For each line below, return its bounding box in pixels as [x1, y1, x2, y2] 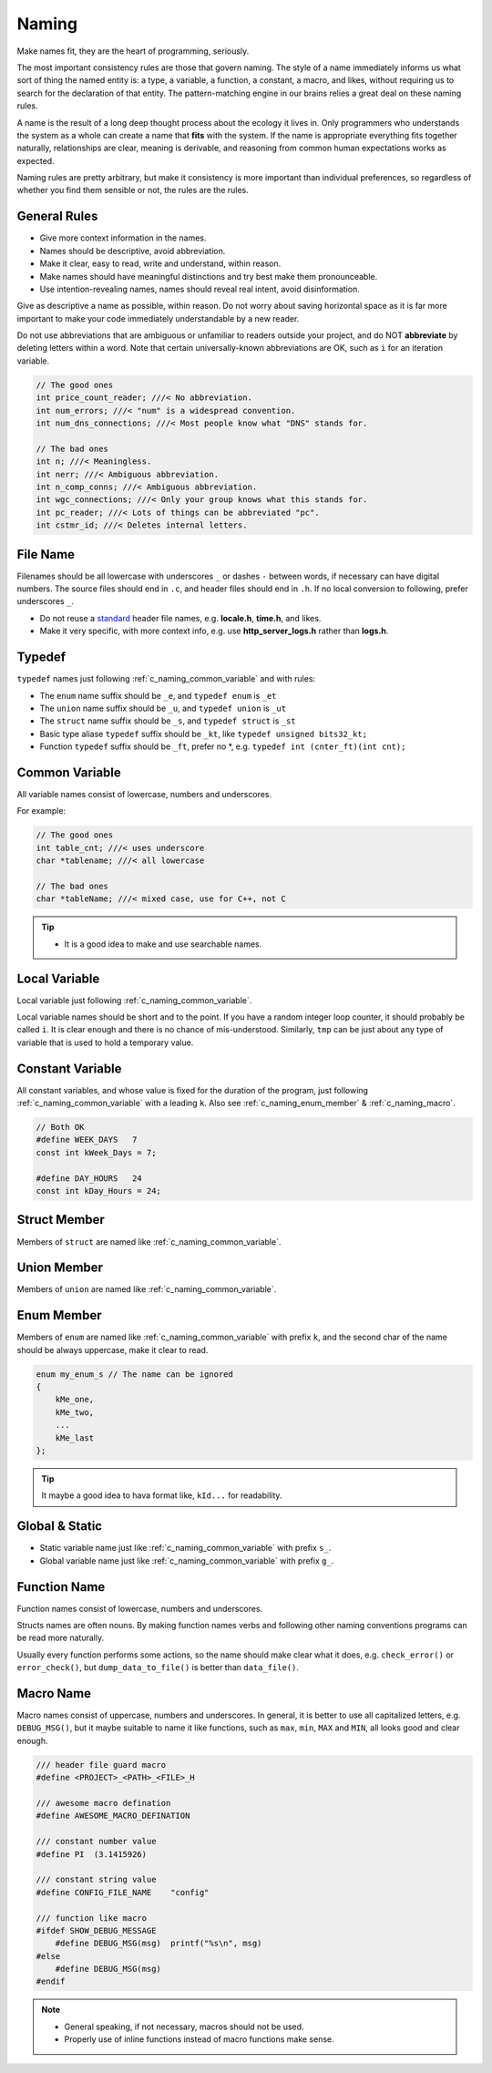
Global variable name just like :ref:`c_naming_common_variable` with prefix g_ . [39, 1555, 334, 1566]
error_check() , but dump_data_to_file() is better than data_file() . [16, 1662, 300, 1673]
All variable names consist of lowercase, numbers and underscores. [16, 788, 272, 799]
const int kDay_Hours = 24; [36, 1185, 161, 1196]
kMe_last [55, 1432, 95, 1443]
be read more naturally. [16, 1632, 105, 1644]
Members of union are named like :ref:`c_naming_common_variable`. [16, 1284, 277, 1295]
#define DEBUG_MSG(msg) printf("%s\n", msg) [55, 1938, 262, 1949]
